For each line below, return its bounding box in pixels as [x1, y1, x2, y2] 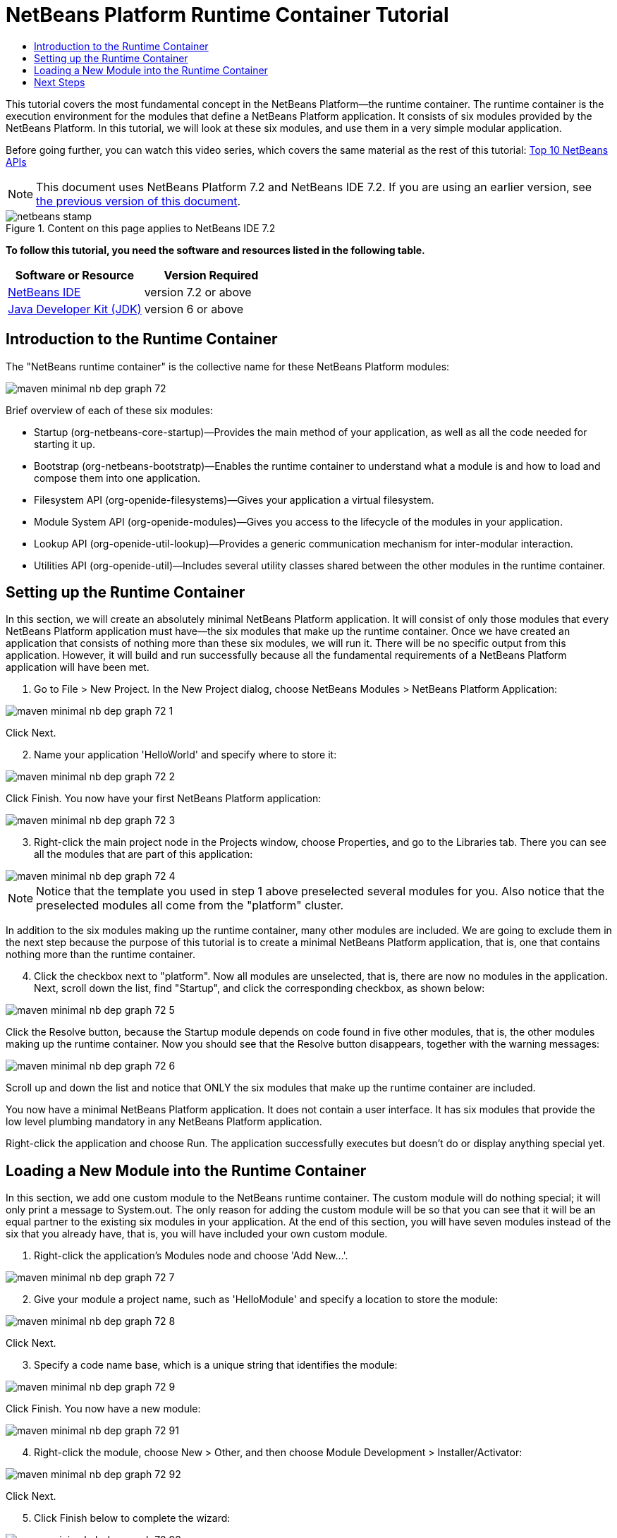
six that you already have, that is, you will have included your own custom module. [6, 1228, 388, 1240]
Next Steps [34, 75, 85, 88]
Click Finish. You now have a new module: [6, 1403, 201, 1415]
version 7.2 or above [144, 284, 252, 299]
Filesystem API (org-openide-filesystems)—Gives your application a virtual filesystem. [34, 493, 434, 506]
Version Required [164, 267, 259, 282]
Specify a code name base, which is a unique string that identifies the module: [34, 1359, 398, 1372]
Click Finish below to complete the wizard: [34, 1512, 231, 1525]
